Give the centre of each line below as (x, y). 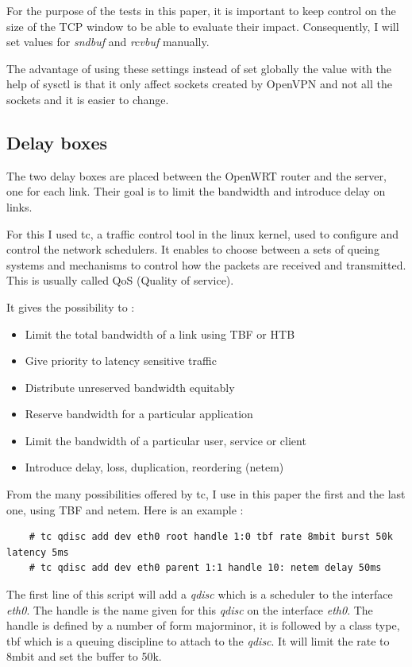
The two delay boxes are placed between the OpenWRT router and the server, (196, 175)
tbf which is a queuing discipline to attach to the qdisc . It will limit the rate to (198, 640)
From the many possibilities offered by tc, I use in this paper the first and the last (206, 494)
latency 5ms (38, 552)
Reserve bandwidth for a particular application (139, 414)
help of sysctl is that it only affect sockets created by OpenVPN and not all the (199, 84)
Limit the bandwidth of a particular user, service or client (166, 440)
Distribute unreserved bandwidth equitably (130, 387)
